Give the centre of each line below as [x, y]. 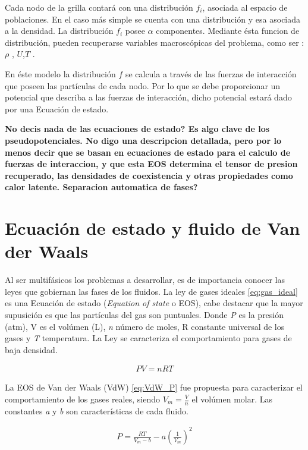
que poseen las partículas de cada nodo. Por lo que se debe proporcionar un [143, 85]
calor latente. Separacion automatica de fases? [101, 187]
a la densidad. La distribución [59, 31]
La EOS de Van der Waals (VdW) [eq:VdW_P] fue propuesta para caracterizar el [154, 387]
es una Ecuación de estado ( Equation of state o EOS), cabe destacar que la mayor [154, 303]
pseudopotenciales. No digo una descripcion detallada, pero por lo [143, 140]
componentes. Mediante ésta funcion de [228, 31]
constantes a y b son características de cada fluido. [97, 410]
